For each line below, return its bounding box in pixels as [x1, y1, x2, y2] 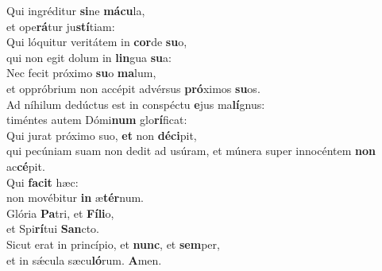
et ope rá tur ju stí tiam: [6, 17, 115, 34]
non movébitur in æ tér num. [6, 189, 144, 206]
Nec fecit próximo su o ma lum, [6, 64, 156, 81]
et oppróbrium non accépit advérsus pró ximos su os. [6, 79, 260, 96]
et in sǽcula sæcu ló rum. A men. [6, 251, 162, 268]
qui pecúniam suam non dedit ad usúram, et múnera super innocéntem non [6, 142, 376, 159]
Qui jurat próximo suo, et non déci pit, [6, 126, 197, 143]
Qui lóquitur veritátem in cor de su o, [6, 33, 187, 50]
